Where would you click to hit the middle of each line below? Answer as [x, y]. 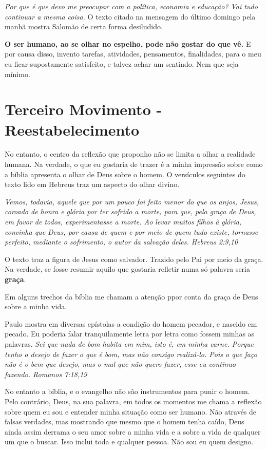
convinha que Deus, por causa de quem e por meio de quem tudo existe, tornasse [131, 231]
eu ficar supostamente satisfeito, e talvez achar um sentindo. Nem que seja [122, 63]
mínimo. [17, 74]
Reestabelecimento [72, 129]
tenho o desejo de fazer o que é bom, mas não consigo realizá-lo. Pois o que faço [131, 354]
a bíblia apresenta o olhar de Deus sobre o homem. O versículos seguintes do [125, 174]
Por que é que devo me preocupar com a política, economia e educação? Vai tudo [131, 6]
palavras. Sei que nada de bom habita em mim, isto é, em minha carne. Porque [129, 343]
